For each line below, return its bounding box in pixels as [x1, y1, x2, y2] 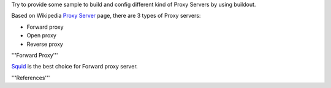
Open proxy [26, 32, 56, 39]
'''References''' [11, 74, 50, 81]
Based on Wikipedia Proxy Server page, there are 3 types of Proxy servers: [11, 12, 201, 20]
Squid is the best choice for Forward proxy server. [11, 63, 138, 70]
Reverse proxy [26, 40, 64, 48]
